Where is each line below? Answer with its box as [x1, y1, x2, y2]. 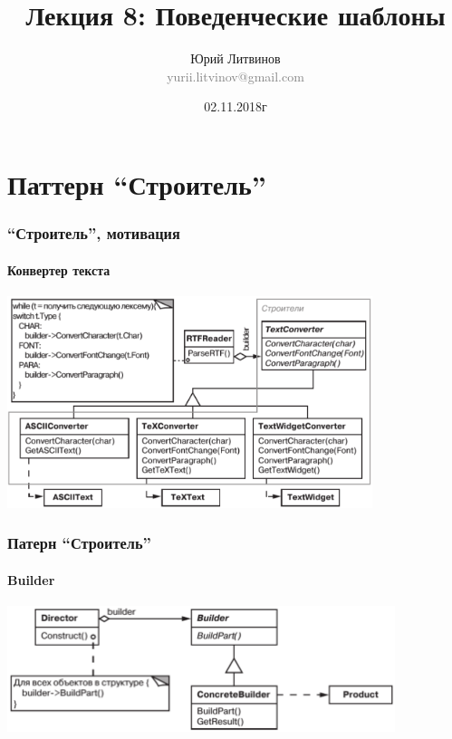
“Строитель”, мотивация [7, 222, 180, 245]
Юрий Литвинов [190, 49, 281, 68]
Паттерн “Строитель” [7, 165, 266, 202]
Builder [7, 570, 55, 589]
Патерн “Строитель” [7, 532, 151, 554]
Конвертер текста [7, 260, 111, 279]
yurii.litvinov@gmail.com [167, 66, 304, 85]
